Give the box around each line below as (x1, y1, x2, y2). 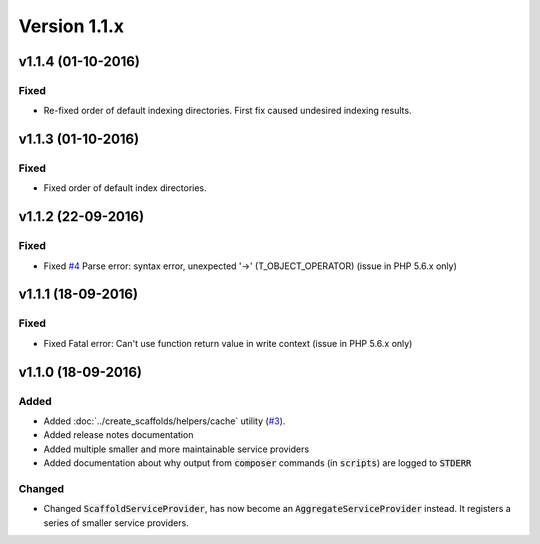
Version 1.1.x (18, 15, 125, 37)
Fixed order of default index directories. (43, 182, 207, 194)
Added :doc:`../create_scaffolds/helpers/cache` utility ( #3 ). (43, 415, 286, 427)
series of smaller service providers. (43, 516, 189, 529)
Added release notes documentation (43, 429, 194, 441)
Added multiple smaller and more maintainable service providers (43, 443, 310, 455)
